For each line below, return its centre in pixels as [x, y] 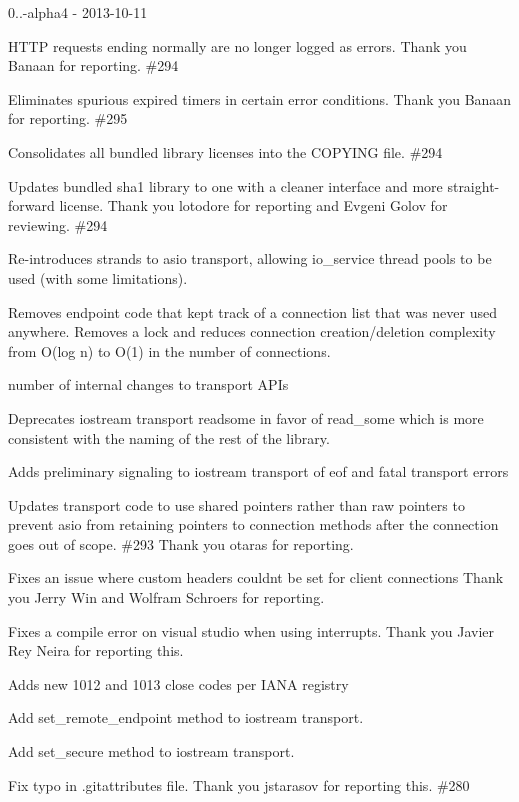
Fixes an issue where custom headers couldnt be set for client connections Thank [256, 577]
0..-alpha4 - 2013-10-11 [78, 12]
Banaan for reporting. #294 [93, 65]
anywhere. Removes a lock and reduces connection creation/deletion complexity [252, 331]
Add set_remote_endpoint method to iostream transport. [186, 717]
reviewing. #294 [58, 224]
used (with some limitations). [98, 277]
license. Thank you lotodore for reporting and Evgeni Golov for [253, 205]
